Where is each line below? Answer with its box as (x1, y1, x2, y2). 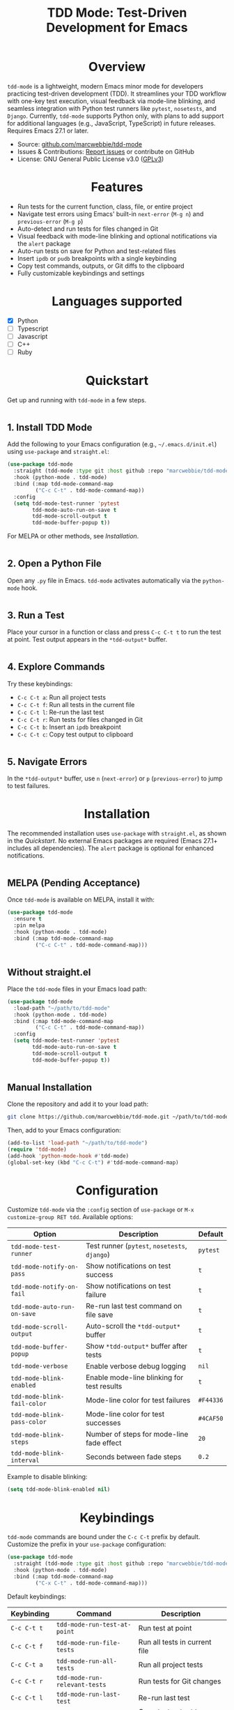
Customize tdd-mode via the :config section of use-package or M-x (7, 1205, 194, 1214)
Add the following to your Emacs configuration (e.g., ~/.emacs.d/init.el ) (7, 440, 217, 448)
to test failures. (7, 781, 50, 789)
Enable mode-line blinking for (86, 1372, 184, 1382)
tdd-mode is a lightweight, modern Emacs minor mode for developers (7, 82, 203, 90)
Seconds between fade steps (86, 1452, 182, 1462)
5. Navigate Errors (7, 755, 88, 768)
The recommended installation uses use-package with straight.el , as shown (7, 828, 226, 838)
